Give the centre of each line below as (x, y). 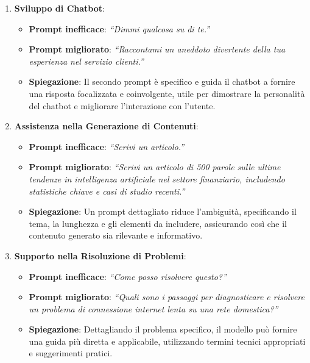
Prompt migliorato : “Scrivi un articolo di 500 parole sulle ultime (155, 167)
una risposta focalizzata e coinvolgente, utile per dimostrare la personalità (167, 93)
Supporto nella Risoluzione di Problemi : (100, 255)
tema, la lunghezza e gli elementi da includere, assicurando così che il (158, 223)
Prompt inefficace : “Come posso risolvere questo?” (128, 276)
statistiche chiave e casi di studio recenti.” (107, 191)
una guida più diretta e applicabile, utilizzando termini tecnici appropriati (167, 341)
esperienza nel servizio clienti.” (86, 61)
